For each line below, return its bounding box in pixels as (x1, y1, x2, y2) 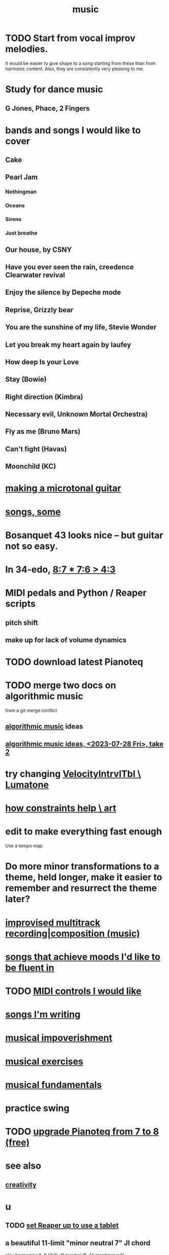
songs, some (5, 506, 61, 517)
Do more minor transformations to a (5, 861, 159, 872)
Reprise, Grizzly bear (5, 306, 74, 314)
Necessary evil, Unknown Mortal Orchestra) (5, 410, 148, 419)
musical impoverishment (5, 1032, 113, 1044)
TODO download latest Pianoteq (5, 656, 144, 668)
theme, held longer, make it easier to (5, 872, 162, 883)
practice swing (5, 1102, 70, 1114)
